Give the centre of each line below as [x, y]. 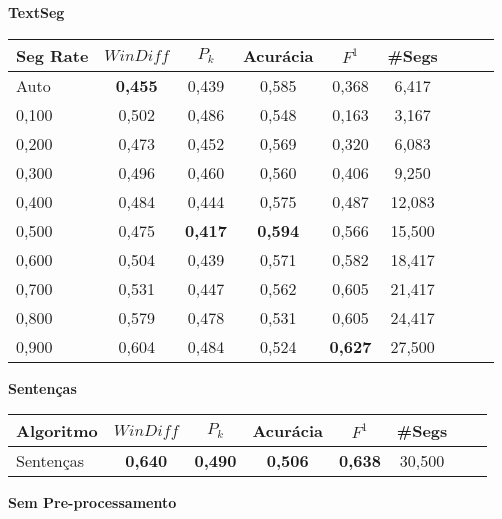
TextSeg [36, 12]
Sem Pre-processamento [92, 502]
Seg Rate [52, 55]
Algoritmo [57, 431]
